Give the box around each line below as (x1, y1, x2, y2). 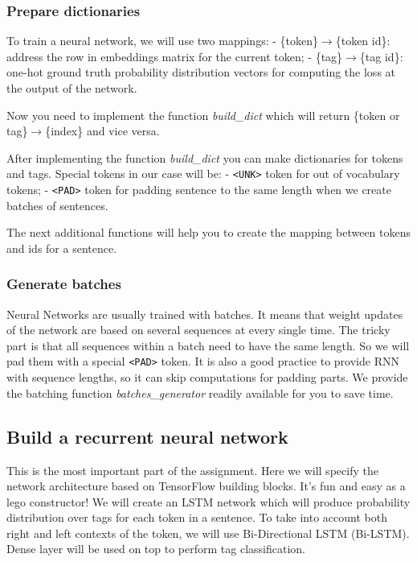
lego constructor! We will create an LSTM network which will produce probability (6, 493, 411, 510)
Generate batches (6, 274, 121, 294)
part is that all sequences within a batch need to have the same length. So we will (6, 337, 410, 353)
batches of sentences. (6, 196, 108, 213)
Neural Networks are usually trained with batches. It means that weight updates (6, 305, 403, 322)
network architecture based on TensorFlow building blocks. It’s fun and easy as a (6, 477, 406, 494)
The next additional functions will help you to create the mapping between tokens (6, 224, 411, 241)
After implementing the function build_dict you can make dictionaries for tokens (6, 149, 403, 166)
